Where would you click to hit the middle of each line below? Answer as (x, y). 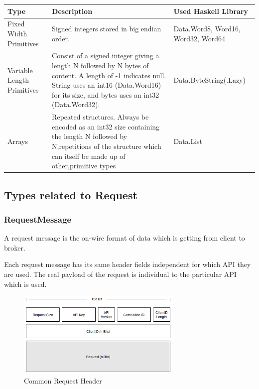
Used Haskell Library (211, 11)
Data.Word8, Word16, (207, 29)
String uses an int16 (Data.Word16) (107, 85)
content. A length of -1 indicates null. (109, 75)
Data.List (188, 141)
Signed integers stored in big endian (107, 29)
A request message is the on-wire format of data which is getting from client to (125, 238)
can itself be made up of (89, 156)
